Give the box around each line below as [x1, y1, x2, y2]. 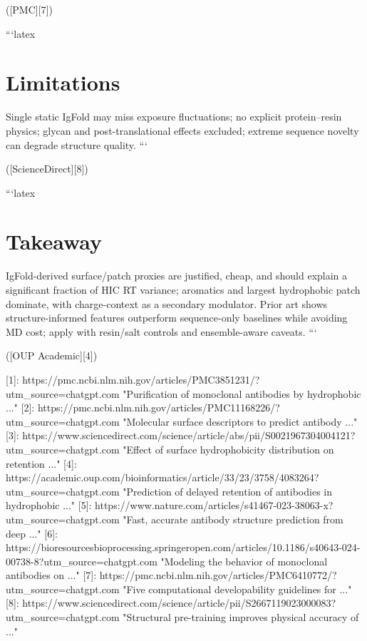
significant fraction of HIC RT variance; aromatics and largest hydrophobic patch [6, 282, 361, 297]
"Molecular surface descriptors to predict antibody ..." [123, 414, 358, 429]
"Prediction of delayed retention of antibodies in [123, 483, 333, 498]
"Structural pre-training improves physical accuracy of [123, 610, 359, 625]
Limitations [6, 68, 120, 97]
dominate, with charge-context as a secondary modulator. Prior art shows [6, 296, 328, 311]
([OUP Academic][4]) [6, 348, 98, 363]
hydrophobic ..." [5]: [6, 498, 92, 513]
